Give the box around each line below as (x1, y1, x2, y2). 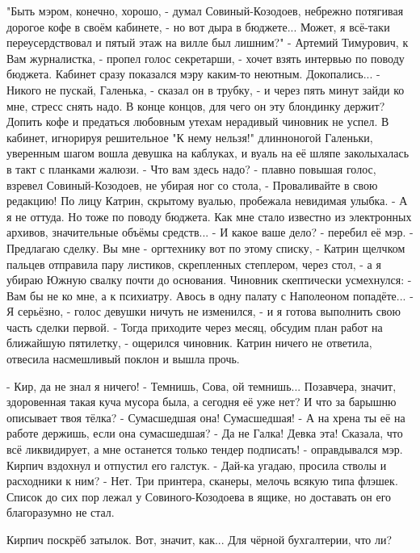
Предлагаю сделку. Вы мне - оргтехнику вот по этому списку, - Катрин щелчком (6, 239, 405, 256)
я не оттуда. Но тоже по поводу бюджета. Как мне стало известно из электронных (6, 207, 412, 224)
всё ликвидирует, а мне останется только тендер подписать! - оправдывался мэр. (6, 441, 403, 458)
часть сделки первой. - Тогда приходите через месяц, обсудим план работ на (6, 318, 383, 335)
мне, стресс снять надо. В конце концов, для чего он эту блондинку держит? (6, 97, 385, 114)
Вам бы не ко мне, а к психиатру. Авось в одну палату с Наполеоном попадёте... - (6, 287, 414, 304)
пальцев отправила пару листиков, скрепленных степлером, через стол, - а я (6, 255, 381, 272)
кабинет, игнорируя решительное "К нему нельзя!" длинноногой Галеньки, (6, 128, 373, 145)
